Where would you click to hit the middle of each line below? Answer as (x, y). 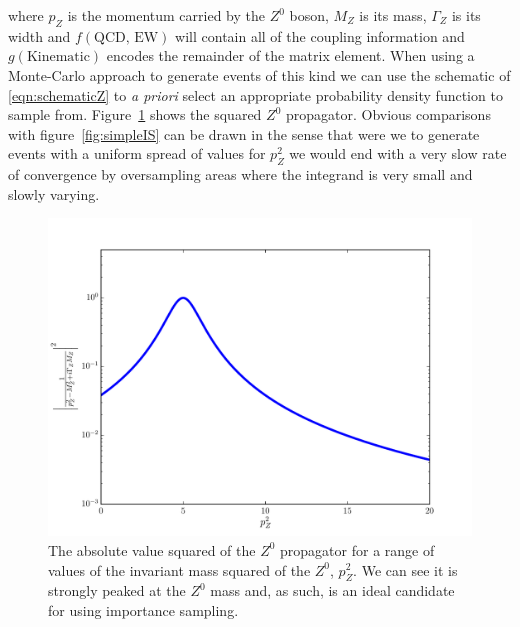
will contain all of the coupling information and (320, 35)
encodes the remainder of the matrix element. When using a (290, 55)
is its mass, (393, 15)
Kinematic (58, 57)
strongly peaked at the (117, 590)
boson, (309, 15)
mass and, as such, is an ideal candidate (332, 590)
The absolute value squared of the (152, 549)
